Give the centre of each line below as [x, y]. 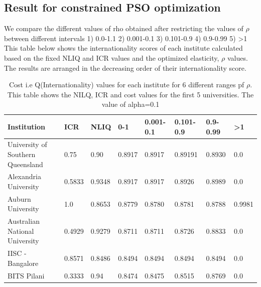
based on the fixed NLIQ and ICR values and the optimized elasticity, [112, 57]
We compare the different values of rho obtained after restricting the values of [124, 28]
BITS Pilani [26, 275]
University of [27, 144]
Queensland [25, 164]
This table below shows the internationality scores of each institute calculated [123, 48]
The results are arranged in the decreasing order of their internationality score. [125, 67]
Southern [22, 154]
